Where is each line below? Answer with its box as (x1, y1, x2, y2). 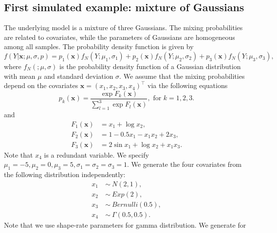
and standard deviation (44, 71, 113, 81)
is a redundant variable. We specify (44, 149, 149, 160)
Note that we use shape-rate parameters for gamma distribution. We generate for (4, 219, 246, 230)
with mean (4, 71, 36, 81)
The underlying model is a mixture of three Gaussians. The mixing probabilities (4, 22, 243, 33)
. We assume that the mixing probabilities (119, 71, 245, 81)
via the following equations (148, 80, 228, 90)
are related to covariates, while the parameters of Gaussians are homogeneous (4, 32, 235, 42)
